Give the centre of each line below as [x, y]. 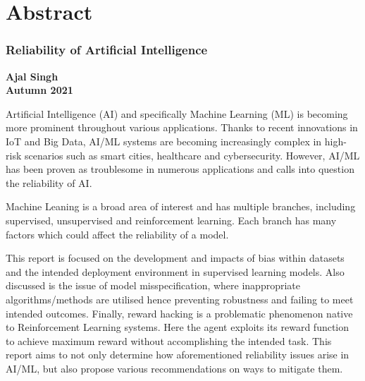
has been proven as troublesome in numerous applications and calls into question [180, 169]
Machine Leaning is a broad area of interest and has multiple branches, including [181, 206]
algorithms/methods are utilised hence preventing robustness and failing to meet [180, 299]
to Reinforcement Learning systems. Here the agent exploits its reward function [178, 327]
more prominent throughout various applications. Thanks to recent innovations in [182, 127]
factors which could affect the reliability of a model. [117, 234]
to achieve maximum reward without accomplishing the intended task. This [169, 340]
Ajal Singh [32, 76]
